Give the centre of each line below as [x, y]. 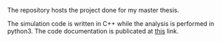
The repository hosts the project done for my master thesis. [93, 10]
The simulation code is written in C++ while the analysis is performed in [111, 23]
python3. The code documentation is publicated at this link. [93, 31]
